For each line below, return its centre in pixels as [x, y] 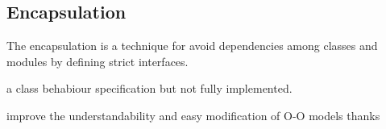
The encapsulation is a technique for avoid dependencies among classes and [192, 46]
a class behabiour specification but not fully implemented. [149, 88]
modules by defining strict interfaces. [98, 61]
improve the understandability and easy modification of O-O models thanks [193, 115]
